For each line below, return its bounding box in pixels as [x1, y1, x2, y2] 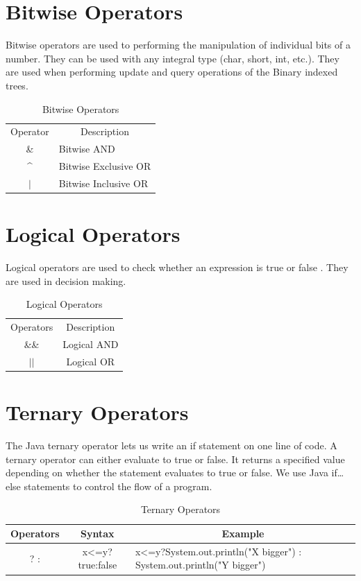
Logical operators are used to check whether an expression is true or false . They [6, 260, 349, 275]
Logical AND [62, 336, 119, 351]
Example [221, 526, 265, 540]
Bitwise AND [58, 141, 115, 156]
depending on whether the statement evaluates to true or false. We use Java [6, 465, 328, 480]
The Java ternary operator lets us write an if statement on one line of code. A [6, 438, 337, 453]
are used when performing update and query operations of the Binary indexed [6, 64, 338, 79]
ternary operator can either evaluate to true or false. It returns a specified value [6, 451, 345, 466]
